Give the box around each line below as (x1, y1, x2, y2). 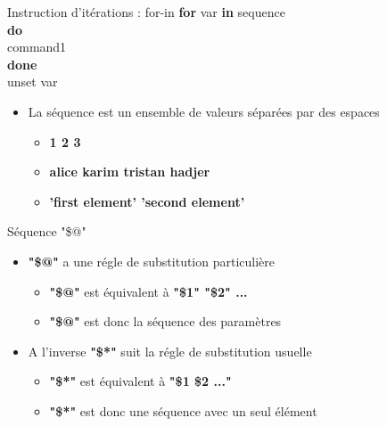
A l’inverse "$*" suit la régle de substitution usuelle (28, 341, 312, 360)
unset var (7, 72, 58, 91)
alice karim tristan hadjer (49, 162, 210, 181)
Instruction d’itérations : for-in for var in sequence (7, 3, 285, 20)
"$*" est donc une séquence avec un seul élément (49, 401, 317, 420)
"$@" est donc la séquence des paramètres (49, 312, 282, 331)
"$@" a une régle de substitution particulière (28, 251, 276, 270)
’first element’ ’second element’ (49, 192, 245, 210)
